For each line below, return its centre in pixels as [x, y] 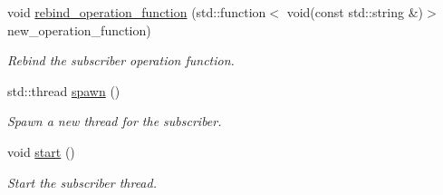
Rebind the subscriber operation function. [121, 60]
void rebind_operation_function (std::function [137, 12]
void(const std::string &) [355, 12]
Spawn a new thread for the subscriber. [115, 121]
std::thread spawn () [64, 90]
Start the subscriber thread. [82, 182]
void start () [41, 151]
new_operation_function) [79, 29]
